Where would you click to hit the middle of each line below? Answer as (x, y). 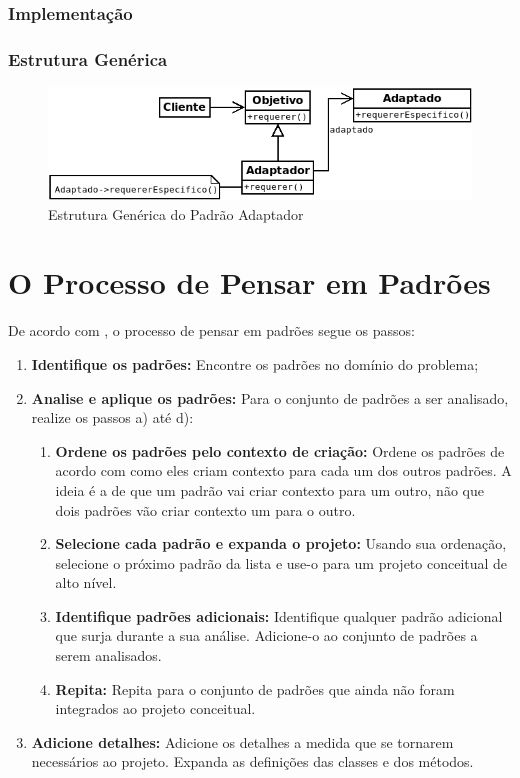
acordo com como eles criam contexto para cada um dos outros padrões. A (283, 470)
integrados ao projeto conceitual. (155, 708)
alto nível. (86, 582)
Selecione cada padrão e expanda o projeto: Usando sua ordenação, (281, 543)
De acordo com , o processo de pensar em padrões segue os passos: (211, 330)
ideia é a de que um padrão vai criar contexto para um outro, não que (269, 489)
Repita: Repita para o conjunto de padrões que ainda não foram (255, 688)
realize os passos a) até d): (112, 417)
